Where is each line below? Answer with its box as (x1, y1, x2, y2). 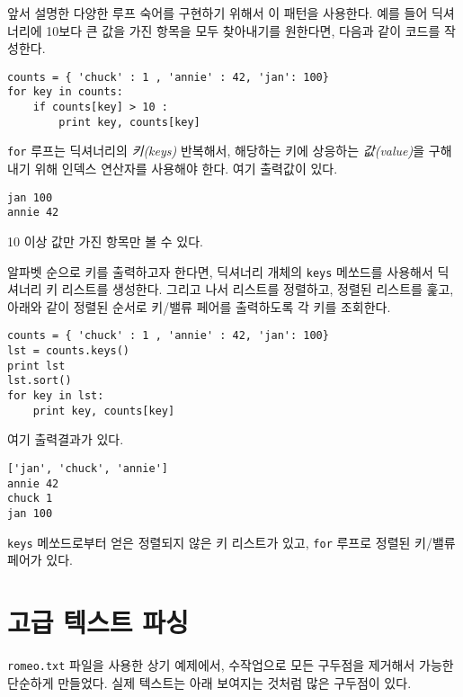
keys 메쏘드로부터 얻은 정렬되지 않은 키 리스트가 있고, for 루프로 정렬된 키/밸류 (7, 532, 456, 551)
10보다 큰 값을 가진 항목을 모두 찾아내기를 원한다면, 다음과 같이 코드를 (46, 21, 441, 40)
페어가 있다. (7, 550, 73, 569)
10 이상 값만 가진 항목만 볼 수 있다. (7, 231, 203, 250)
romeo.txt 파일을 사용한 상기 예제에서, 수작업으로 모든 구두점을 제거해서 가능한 (7, 655, 454, 674)
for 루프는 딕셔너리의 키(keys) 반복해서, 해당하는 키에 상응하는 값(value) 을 (7, 141, 425, 160)
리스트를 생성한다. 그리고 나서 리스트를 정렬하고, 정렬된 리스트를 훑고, (61, 280, 454, 299)
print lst (7, 359, 66, 372)
